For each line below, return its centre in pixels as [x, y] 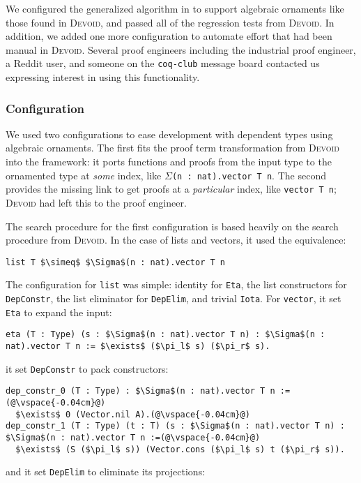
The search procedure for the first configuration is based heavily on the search [172, 226]
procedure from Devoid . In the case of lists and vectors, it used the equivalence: [176, 240]
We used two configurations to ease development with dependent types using [169, 134]
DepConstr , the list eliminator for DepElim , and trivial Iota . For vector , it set [174, 298]
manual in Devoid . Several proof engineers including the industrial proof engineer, [181, 49]
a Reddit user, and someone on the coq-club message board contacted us [163, 63]
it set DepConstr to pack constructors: [87, 368]
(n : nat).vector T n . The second [249, 175]
